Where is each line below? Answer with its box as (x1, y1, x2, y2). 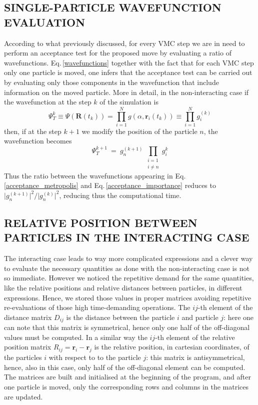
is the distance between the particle (66, 311, 175, 322)
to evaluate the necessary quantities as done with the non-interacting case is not (4, 262, 249, 273)
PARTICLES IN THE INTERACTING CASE (4, 229, 249, 245)
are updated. (4, 391, 43, 401)
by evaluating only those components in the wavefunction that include (4, 76, 219, 87)
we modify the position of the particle (81, 125, 197, 136)
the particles (4, 352, 42, 362)
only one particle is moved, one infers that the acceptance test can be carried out (4, 67, 252, 77)
